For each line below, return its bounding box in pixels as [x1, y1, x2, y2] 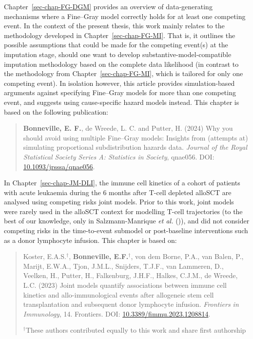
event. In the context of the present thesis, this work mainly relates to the [4, 20, 225, 31]
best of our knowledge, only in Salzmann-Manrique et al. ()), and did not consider [4, 216, 250, 226]
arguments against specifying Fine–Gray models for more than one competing [4, 87, 236, 98]
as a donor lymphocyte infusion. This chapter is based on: [4, 235, 177, 245]
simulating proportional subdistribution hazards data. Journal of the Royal [23, 142, 248, 152]
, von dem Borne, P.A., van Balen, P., [131, 251, 244, 261]
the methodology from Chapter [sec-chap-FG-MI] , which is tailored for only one [4, 68, 243, 79]
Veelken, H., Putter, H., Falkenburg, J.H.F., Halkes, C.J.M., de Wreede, [23, 270, 238, 280]
